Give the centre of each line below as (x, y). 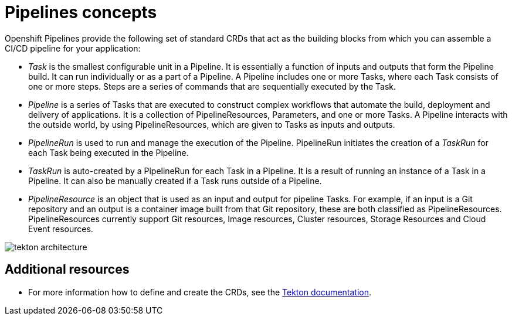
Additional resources (67, 270)
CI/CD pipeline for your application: (73, 48)
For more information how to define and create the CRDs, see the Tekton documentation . (200, 292)
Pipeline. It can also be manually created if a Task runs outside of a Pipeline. (175, 181)
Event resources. (61, 229)
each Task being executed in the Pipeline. (108, 152)
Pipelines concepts (81, 12)
